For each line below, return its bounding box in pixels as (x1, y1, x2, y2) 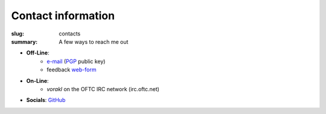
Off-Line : (26, 49, 50, 56)
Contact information (11, 9, 115, 22)
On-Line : (26, 77, 49, 84)
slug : (11, 30, 24, 37)
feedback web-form (46, 66, 97, 73)
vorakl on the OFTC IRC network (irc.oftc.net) (46, 85, 160, 92)
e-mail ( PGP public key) (46, 58, 106, 65)
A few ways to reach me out (59, 38, 129, 45)
